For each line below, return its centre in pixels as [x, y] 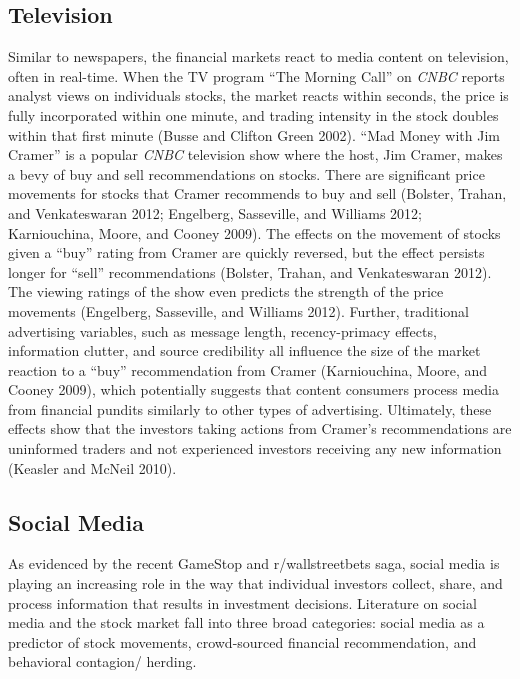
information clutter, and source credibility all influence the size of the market [244, 350]
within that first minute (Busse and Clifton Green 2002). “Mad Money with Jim [254, 134]
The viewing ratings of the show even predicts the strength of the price [226, 291]
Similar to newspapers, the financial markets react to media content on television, [258, 56]
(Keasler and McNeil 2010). [92, 467]
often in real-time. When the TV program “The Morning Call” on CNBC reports [256, 75]
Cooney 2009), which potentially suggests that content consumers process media [253, 389]
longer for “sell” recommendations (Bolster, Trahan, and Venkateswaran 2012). [250, 271]
